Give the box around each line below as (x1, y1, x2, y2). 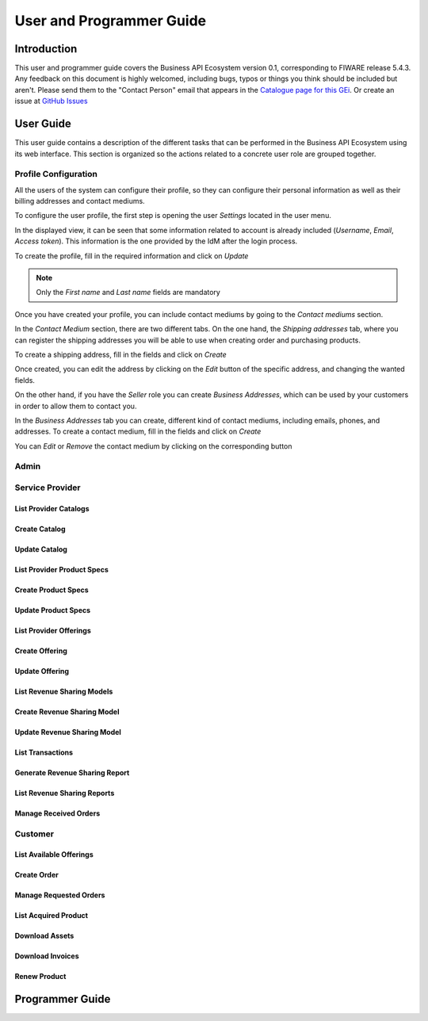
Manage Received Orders (14, 809, 101, 818)
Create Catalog (14, 524, 66, 533)
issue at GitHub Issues (14, 96, 88, 106)
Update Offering (14, 666, 70, 675)
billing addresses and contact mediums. (14, 197, 146, 206)
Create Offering (14, 646, 67, 656)
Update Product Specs (14, 605, 91, 614)
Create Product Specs (14, 585, 89, 595)
